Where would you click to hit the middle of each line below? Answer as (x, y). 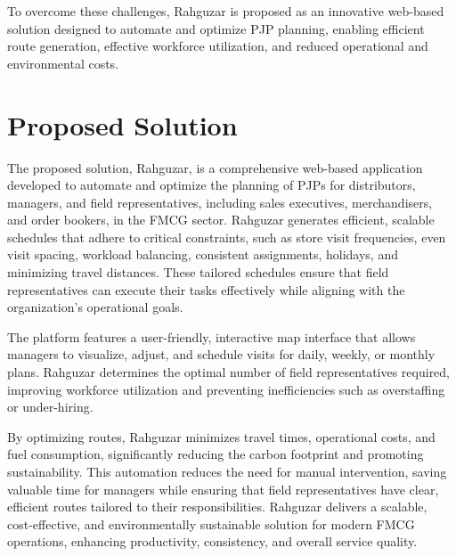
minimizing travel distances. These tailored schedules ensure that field (198, 272)
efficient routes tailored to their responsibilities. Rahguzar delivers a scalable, (217, 507)
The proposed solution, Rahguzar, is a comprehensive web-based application (215, 167)
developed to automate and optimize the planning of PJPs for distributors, (212, 185)
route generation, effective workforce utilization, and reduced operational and (218, 46)
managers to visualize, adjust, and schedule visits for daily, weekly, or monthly (221, 354)
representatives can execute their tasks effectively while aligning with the (206, 289)
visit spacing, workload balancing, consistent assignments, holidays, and (203, 254)
